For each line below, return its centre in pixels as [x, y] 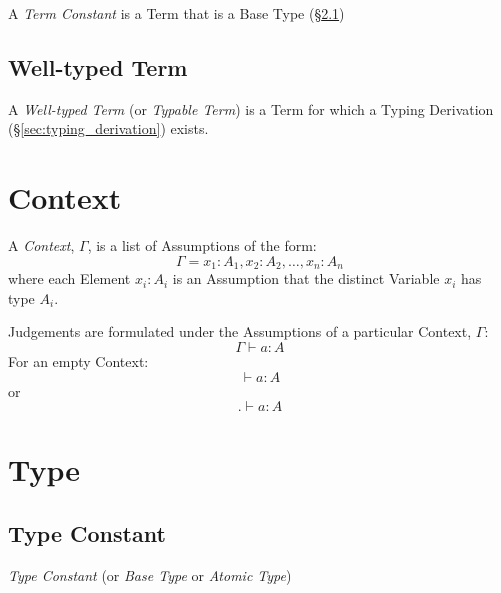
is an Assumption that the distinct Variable [306, 278]
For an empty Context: [78, 360]
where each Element [69, 278]
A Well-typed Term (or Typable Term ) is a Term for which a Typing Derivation [251, 108]
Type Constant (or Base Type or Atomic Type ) [150, 574]
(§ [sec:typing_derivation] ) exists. [108, 128]
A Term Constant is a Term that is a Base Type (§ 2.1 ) [176, 13]
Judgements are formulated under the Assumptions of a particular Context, [240, 331]
